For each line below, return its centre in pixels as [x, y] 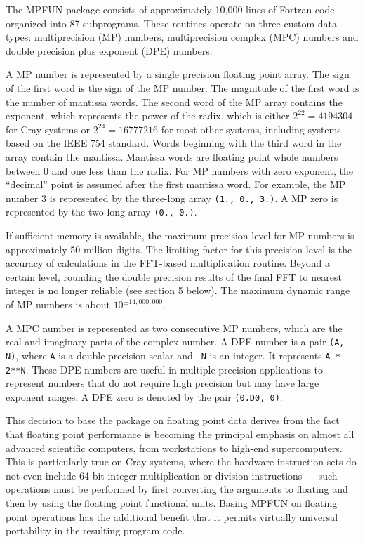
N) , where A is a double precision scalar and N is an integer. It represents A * [173, 355]
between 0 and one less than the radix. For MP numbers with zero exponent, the [180, 170]
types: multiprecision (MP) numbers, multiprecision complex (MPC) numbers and [182, 37]
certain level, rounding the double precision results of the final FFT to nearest [174, 276]
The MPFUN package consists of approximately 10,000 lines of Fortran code [170, 9]
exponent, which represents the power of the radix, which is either [148, 115]
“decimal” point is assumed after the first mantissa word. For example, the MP [176, 184]
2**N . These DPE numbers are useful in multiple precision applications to [165, 369]
